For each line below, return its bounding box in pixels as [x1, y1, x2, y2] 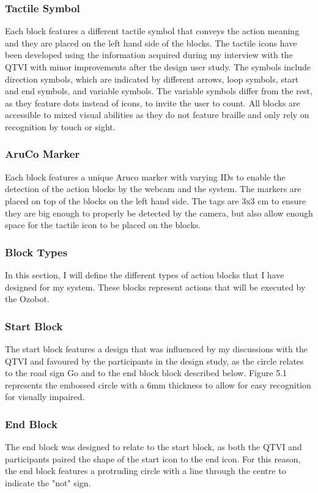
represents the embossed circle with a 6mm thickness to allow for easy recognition [5, 378, 311, 391]
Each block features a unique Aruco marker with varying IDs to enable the [5, 170, 286, 183]
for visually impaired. [5, 390, 85, 403]
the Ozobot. [5, 292, 50, 305]
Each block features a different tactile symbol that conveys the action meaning [5, 24, 300, 37]
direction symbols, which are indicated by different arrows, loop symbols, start [5, 72, 299, 85]
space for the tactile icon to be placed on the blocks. [5, 218, 201, 231]
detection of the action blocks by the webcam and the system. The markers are [5, 182, 301, 195]
